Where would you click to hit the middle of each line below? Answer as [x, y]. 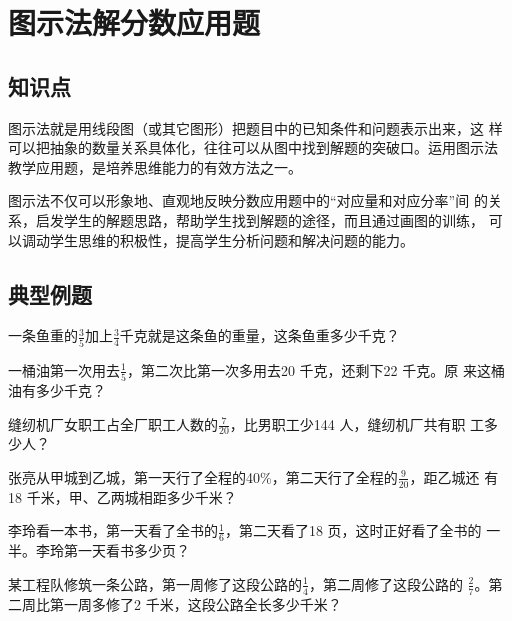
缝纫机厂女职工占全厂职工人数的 [113, 423]
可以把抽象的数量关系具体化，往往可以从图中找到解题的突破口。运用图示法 [253, 147]
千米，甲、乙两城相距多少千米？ [131, 496]
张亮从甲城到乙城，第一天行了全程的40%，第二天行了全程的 [203, 476]
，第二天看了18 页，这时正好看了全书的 [353, 530]
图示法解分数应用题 [134, 22]
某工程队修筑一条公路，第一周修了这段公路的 [155, 583]
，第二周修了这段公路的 [385, 583]
